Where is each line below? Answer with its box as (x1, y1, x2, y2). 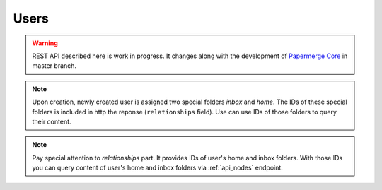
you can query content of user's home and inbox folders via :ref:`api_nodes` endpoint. (32, 163, 283, 172)
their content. (32, 117, 71, 126)
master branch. (32, 61, 77, 70)
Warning (32, 39, 58, 47)
